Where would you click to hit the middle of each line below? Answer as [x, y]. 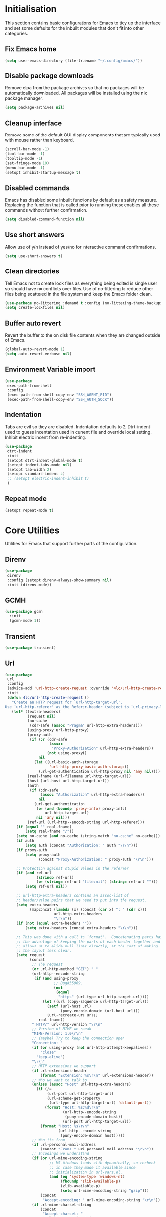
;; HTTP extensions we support [64, 1066]
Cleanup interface [34, 123]
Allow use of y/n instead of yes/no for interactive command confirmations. [81, 247]
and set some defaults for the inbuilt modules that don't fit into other [75, 28]
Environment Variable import [50, 370]
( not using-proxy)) [67, 753]
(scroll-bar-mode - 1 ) [27, 149]
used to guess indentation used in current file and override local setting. [78, 432]
